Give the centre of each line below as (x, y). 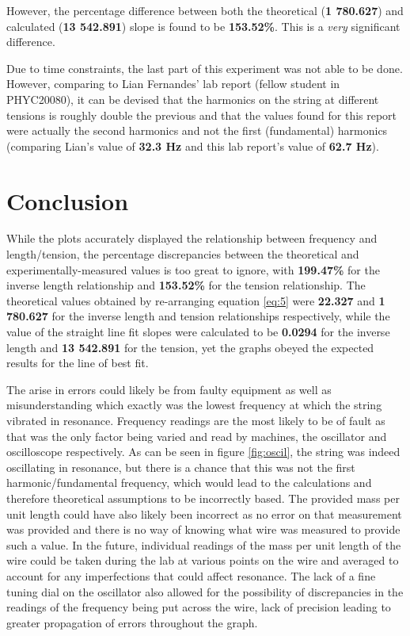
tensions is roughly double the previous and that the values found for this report (202, 115)
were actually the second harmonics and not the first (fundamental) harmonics (197, 130)
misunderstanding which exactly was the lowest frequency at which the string (194, 405)
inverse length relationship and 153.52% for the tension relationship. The (186, 285)
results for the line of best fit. (78, 363)
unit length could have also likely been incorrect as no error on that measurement (204, 513)
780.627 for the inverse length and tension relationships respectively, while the (198, 316)
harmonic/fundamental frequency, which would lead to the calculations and (189, 483)
